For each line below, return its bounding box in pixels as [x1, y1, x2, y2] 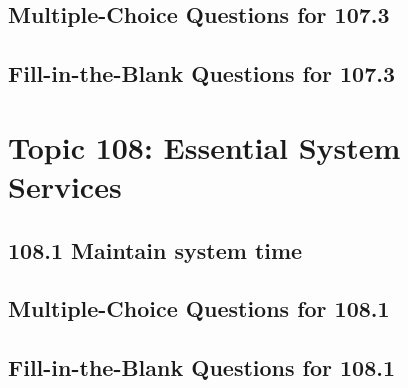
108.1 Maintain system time [8, 234, 303, 265]
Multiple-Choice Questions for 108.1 [8, 293, 390, 324]
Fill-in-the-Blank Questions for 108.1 [8, 352, 396, 383]
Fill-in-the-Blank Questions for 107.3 [8, 58, 396, 89]
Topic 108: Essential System [8, 126, 401, 167]
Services [8, 165, 122, 206]
